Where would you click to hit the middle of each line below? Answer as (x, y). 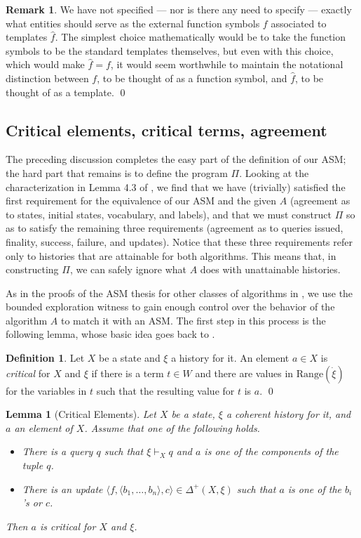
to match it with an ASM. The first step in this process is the (193, 320)
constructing (32, 269)
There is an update (62, 488)
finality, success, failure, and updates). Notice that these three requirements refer (179, 241)
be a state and (130, 358)
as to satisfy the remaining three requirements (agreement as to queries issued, (175, 228)
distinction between (47, 78)
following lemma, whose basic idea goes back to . (110, 334)
